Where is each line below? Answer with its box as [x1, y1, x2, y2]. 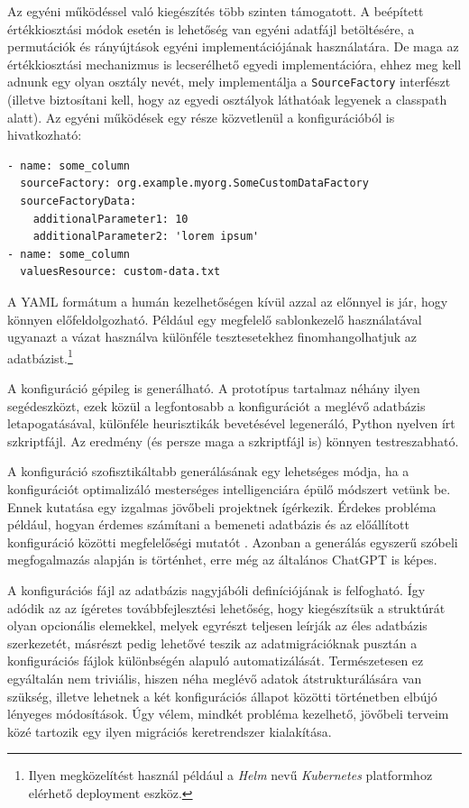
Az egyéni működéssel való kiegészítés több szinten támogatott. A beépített [7, 2, 424, 20]
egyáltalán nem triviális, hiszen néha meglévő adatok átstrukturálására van [7, 668, 422, 687]
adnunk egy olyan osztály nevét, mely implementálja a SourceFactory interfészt [7, 72, 451, 91]
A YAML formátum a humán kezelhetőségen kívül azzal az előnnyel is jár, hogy [7, 291, 448, 310]
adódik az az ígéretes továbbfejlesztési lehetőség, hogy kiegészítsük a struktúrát [7, 598, 446, 617]
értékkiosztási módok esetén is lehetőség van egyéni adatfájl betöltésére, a [7, 19, 415, 38]
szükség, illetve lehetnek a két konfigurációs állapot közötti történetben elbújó [7, 686, 437, 705]
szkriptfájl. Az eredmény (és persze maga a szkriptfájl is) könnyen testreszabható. [7, 431, 459, 450]
